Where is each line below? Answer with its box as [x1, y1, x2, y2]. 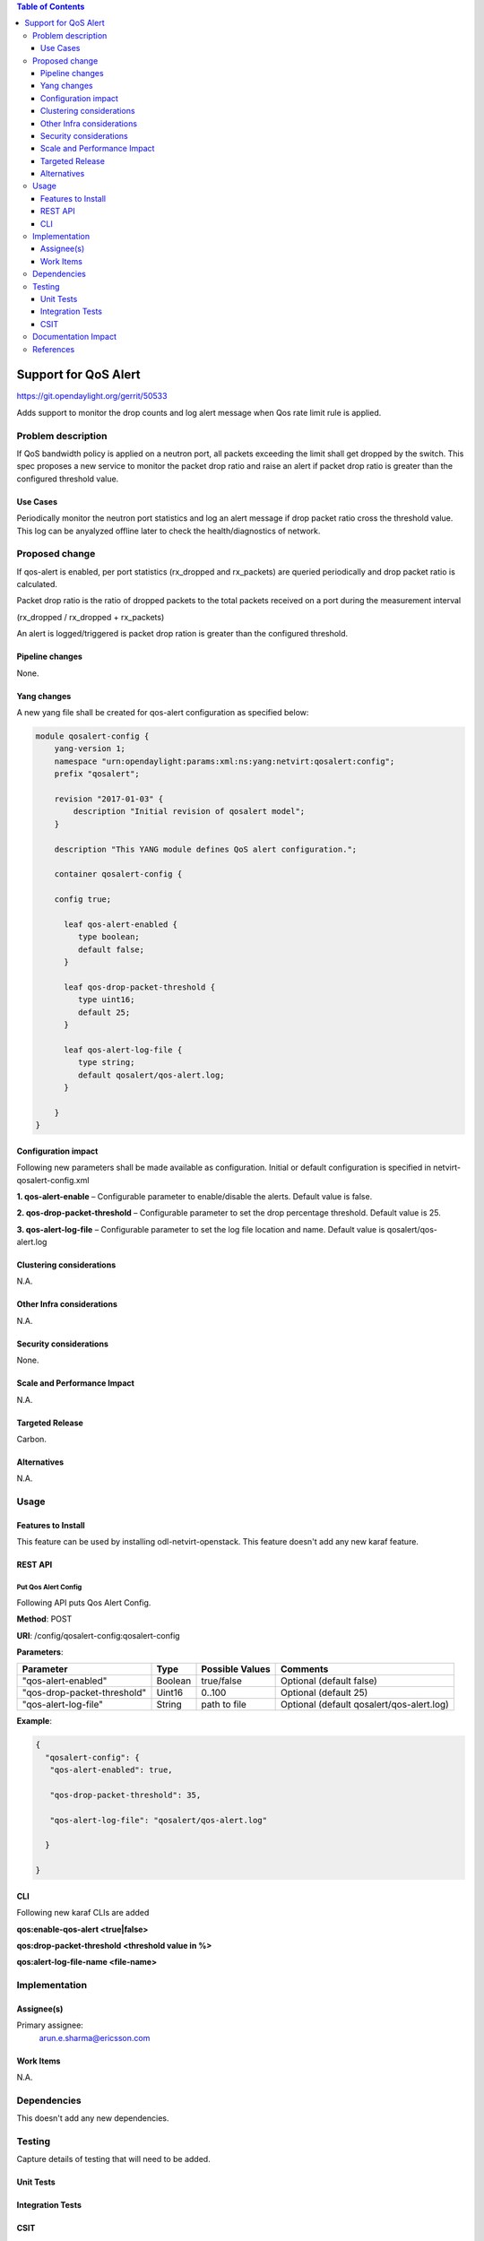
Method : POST [16, 1614, 73, 1624]
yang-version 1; [54, 744, 125, 754]
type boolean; [77, 932, 141, 942]
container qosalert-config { [54, 870, 183, 879]
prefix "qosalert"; [54, 769, 141, 779]
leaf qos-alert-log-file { [64, 1044, 183, 1055]
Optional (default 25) [280, 1686, 368, 1699]
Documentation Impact [32, 332, 117, 342]
